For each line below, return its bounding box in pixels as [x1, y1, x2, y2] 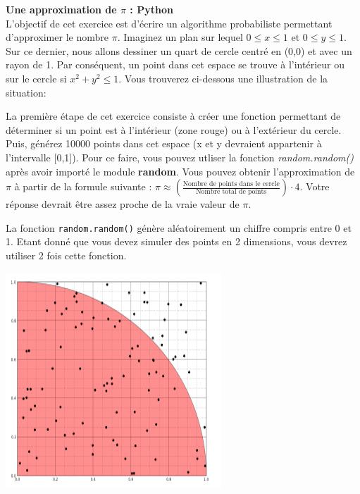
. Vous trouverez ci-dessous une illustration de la [118, 70, 328, 85]
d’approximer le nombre [6, 30, 108, 44]
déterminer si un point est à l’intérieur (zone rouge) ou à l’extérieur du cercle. [6, 122, 342, 137]
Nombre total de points [196, 188, 267, 196]
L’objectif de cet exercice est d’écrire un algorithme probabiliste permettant [6, 16, 333, 30]
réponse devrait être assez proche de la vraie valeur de [6, 197, 240, 211]
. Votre [299, 179, 330, 194]
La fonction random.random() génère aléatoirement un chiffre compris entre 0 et [6, 220, 352, 235]
